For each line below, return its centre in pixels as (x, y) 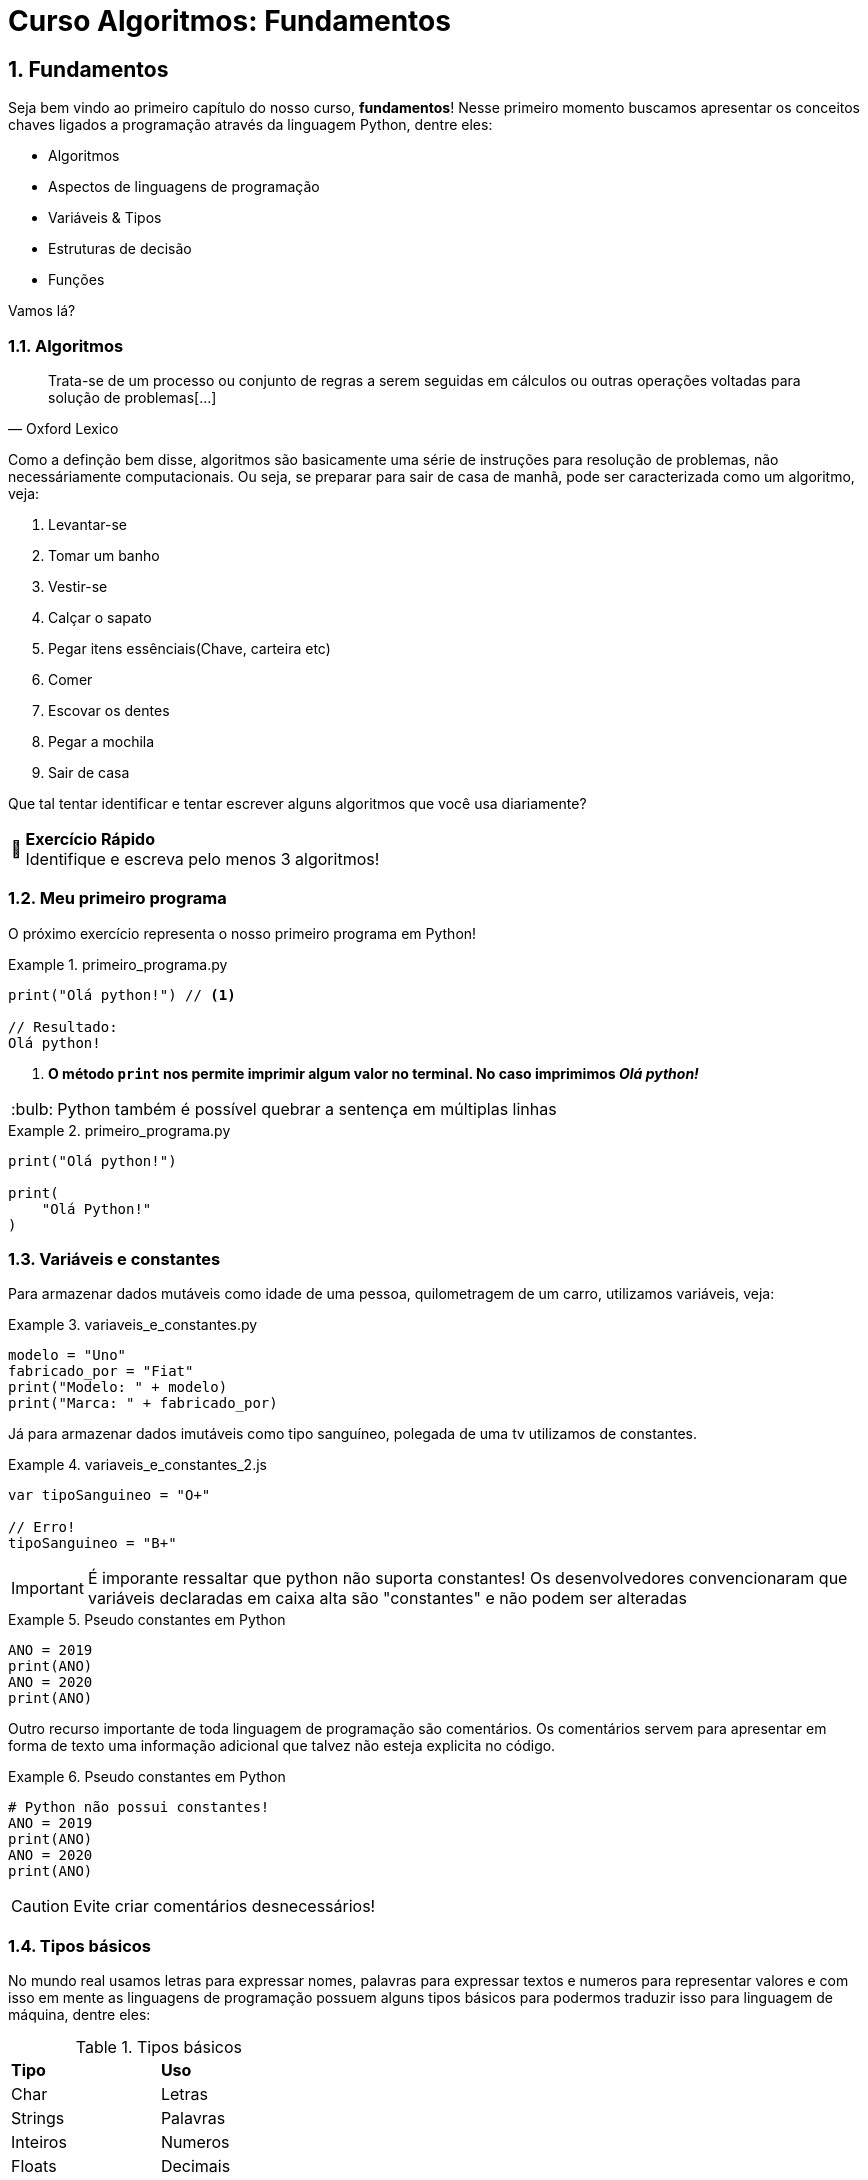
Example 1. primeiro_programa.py (118, 964)
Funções (76, 280)
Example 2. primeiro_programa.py (119, 1130)
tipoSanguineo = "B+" (92, 1543)
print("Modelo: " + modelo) (118, 1387)
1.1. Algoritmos (66, 345)
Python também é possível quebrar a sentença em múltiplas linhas (307, 1108)
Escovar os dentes (109, 710)
